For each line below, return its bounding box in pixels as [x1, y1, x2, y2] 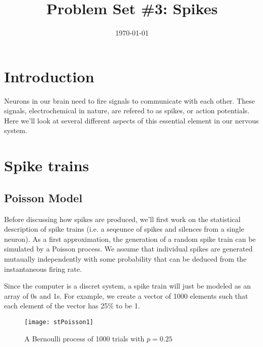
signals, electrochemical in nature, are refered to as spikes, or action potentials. [4, 105, 250, 116]
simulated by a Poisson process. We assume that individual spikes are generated [4, 243, 253, 254]
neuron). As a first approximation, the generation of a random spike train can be [4, 233, 256, 244]
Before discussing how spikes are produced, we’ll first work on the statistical [4, 213, 241, 224]
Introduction [4, 66, 94, 86]
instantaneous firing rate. [4, 263, 82, 274]
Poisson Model [4, 190, 83, 205]
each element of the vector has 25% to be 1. [4, 300, 140, 311]
